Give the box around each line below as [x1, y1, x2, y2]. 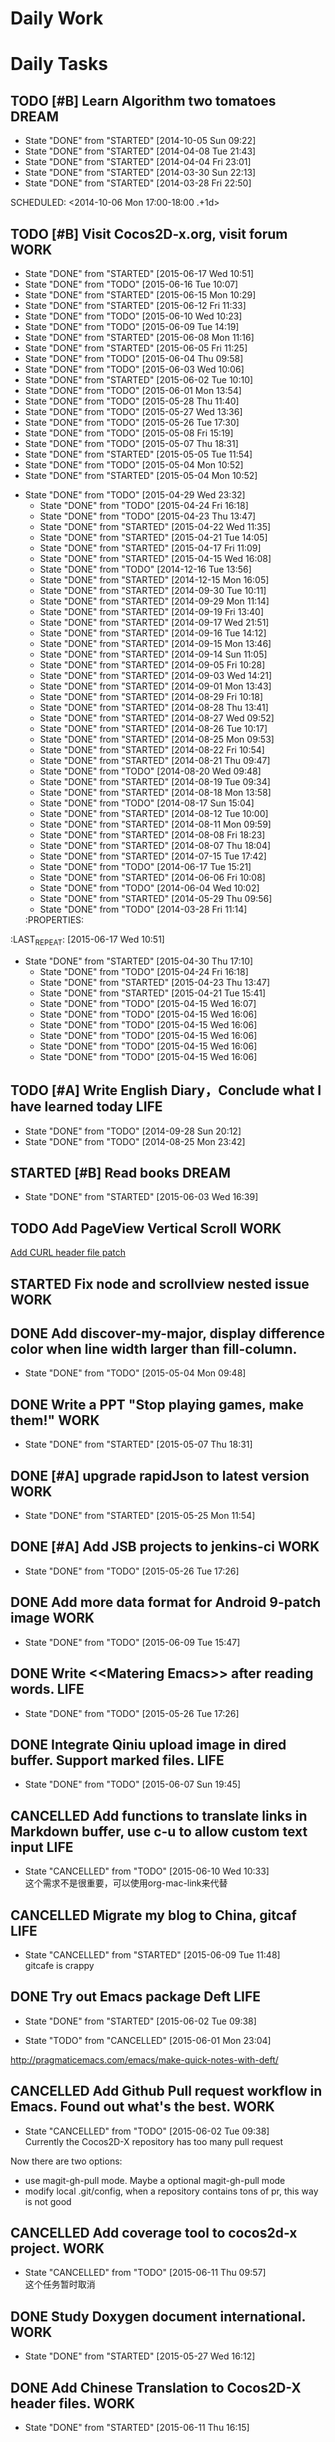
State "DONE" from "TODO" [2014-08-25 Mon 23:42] [24, 1135, 246, 1147]
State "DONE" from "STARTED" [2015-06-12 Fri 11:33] [24, 300, 247, 311]
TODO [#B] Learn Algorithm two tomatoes [10, 92, 277, 109]
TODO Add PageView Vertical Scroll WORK [10, 1220, 282, 1237]
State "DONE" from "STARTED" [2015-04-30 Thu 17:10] [24, 955, 254, 967]
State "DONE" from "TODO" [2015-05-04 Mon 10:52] [24, 459, 244, 471]
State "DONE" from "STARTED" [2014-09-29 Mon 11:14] [39, 595, 270, 607]
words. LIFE [10, 1681, 85, 1698]
